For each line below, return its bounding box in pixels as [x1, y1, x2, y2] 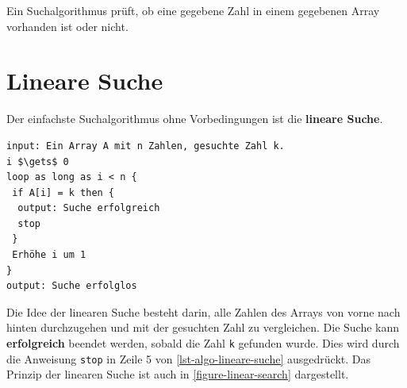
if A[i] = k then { [12, 186, 115, 198]
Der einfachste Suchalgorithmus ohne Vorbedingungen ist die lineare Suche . [6, 110, 383, 127]
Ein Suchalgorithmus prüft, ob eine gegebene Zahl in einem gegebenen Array [6, 2, 380, 18]
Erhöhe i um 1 [12, 249, 86, 261]
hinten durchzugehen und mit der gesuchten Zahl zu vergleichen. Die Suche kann [6, 319, 400, 336]
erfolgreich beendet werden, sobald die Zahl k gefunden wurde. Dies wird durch [6, 335, 400, 352]
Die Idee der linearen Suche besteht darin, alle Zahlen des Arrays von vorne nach [6, 303, 401, 320]
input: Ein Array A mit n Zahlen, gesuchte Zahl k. [6, 140, 285, 152]
